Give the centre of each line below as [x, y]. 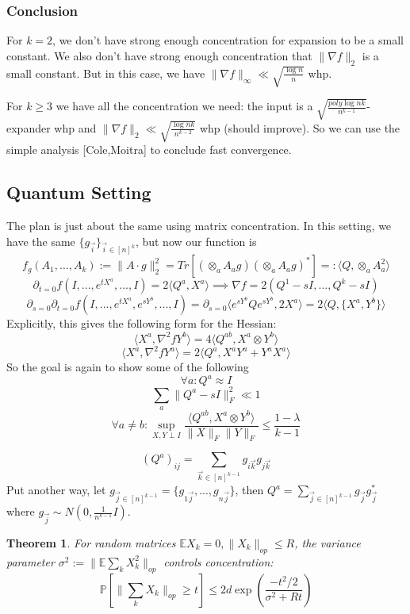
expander [29, 127]
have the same [41, 241]
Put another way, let [56, 490]
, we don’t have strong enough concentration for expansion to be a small [228, 40]
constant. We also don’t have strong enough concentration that [159, 55]
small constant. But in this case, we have [106, 73]
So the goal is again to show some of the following [128, 367]
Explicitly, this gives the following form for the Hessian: [142, 323]
